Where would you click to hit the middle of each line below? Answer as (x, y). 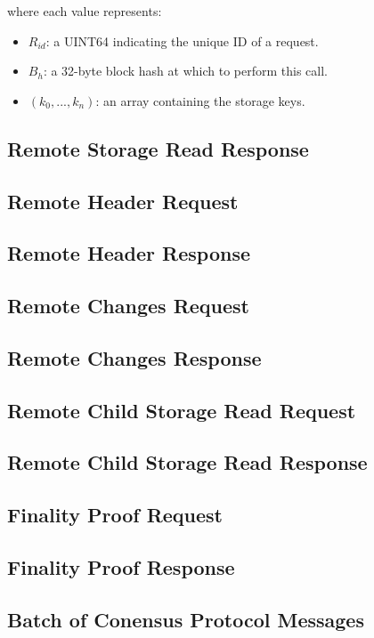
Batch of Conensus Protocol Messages (186, 619)
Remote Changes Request (128, 306)
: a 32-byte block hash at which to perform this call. (185, 71)
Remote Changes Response (134, 357)
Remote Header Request (123, 201)
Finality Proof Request (115, 515)
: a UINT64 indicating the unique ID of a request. (182, 40)
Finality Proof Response (121, 567)
